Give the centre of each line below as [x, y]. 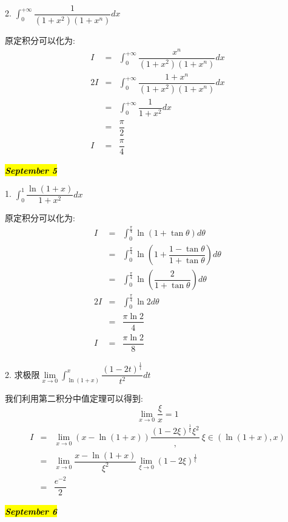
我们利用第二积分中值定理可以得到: [74, 398]
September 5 [31, 170]
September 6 [31, 511]
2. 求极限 [22, 374]
